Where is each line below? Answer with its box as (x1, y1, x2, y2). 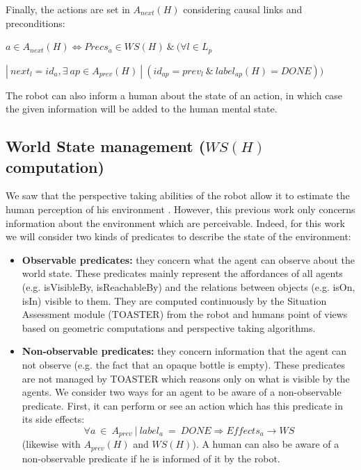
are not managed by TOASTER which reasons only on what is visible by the (22, 371, 350, 385)
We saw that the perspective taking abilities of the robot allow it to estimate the (6, 188, 350, 203)
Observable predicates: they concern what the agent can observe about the (22, 252, 355, 267)
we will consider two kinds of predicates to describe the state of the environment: (6, 229, 351, 244)
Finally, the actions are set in (6, 2, 130, 16)
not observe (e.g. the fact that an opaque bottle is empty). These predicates (22, 357, 346, 371)
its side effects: (22, 412, 85, 426)
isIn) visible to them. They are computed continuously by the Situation (22, 293, 327, 308)
